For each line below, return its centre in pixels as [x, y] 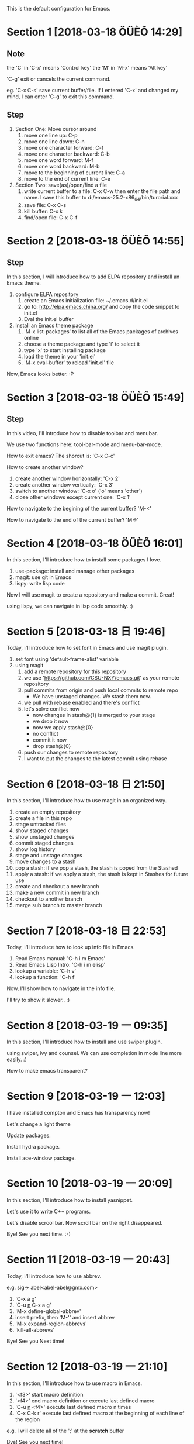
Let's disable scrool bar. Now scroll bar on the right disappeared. [85, 1223]
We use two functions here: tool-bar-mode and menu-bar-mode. [84, 444]
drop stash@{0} [52, 746]
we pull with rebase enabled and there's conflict [82, 703]
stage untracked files [41, 825]
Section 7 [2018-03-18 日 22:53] [86, 931]
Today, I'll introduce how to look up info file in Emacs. [71, 947]
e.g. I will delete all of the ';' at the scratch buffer [65, 1431]
